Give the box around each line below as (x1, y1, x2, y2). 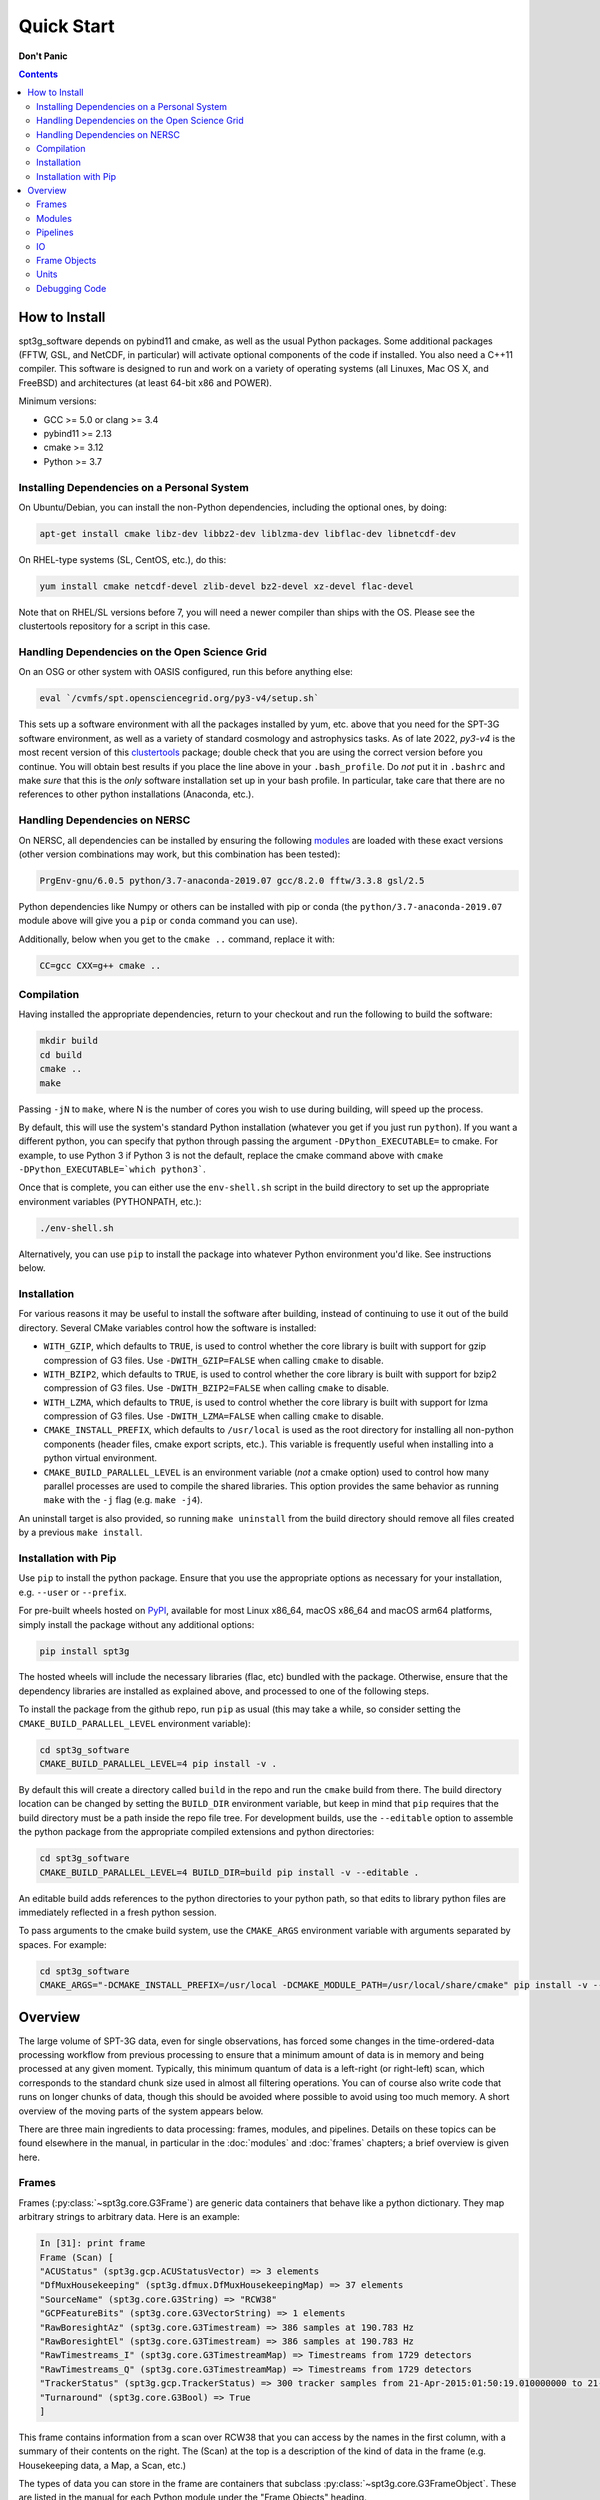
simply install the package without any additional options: (18, 1618, 255, 1630)
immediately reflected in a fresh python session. (18, 1906, 217, 1918)
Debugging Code (36, 282, 107, 294)
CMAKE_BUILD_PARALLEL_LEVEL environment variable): (18, 1717, 251, 1729)
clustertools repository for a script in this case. (18, 620, 211, 632)
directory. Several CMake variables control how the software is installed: (18, 1321, 317, 1334)
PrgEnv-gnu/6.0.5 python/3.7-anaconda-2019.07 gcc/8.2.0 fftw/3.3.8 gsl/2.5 (39, 875, 425, 886)
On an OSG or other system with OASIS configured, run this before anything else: (18, 666, 354, 678)
